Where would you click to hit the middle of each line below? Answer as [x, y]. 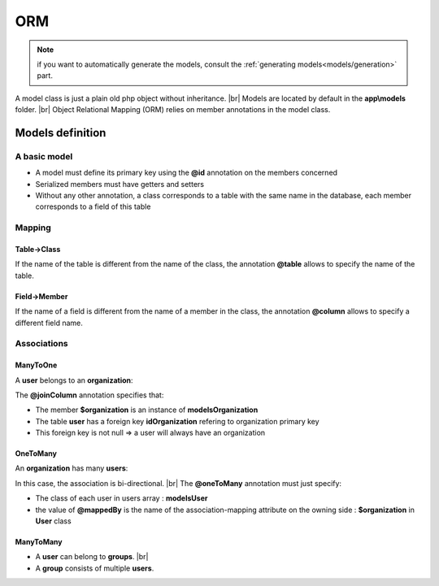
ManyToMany [39, 542]
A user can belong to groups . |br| [92, 557]
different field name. [49, 323]
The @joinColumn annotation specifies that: [89, 395]
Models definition [61, 133]
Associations [41, 344]
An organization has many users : [72, 468]
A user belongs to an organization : [74, 380]
